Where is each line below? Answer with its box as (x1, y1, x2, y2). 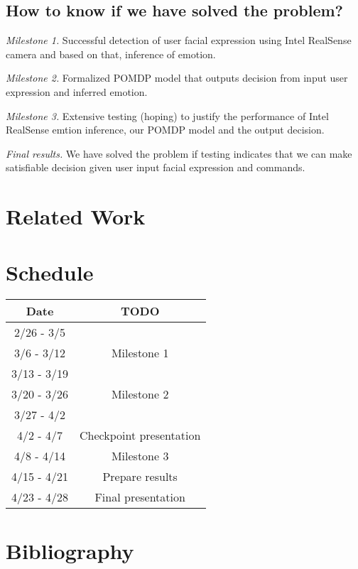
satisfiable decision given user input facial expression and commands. (6, 160, 305, 175)
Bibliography (6, 536, 134, 565)
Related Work (6, 202, 146, 231)
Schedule (6, 257, 94, 286)
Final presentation (94, 489, 185, 506)
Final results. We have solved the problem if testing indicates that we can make (6, 146, 352, 161)
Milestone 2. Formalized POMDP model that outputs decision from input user (6, 70, 348, 85)
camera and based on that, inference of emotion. (6, 46, 216, 61)
